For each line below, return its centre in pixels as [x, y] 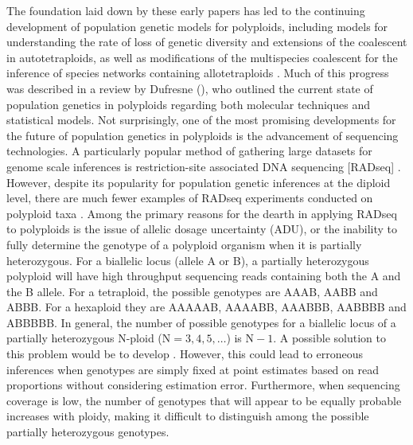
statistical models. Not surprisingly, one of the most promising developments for [201, 120]
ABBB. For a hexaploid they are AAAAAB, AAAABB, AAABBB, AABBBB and [206, 307]
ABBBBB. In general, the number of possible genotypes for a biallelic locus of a [201, 322]
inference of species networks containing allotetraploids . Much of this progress [198, 73]
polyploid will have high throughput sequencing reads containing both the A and [204, 276]
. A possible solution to [329, 338]
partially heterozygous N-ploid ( [84, 338]
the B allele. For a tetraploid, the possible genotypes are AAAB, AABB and [192, 291]
